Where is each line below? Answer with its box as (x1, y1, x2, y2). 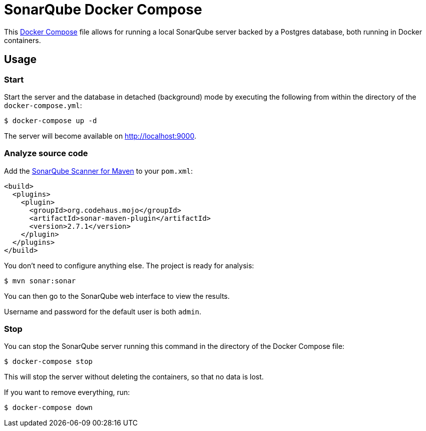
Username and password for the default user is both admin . (4, 307, 202, 316)
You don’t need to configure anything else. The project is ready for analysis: (4, 261, 254, 270)
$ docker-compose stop (4, 357, 93, 366)
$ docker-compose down (4, 403, 93, 412)
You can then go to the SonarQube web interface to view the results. (4, 291, 230, 300)
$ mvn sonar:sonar (4, 276, 76, 285)
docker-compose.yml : (4, 101, 82, 110)
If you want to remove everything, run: (4, 388, 130, 397)
